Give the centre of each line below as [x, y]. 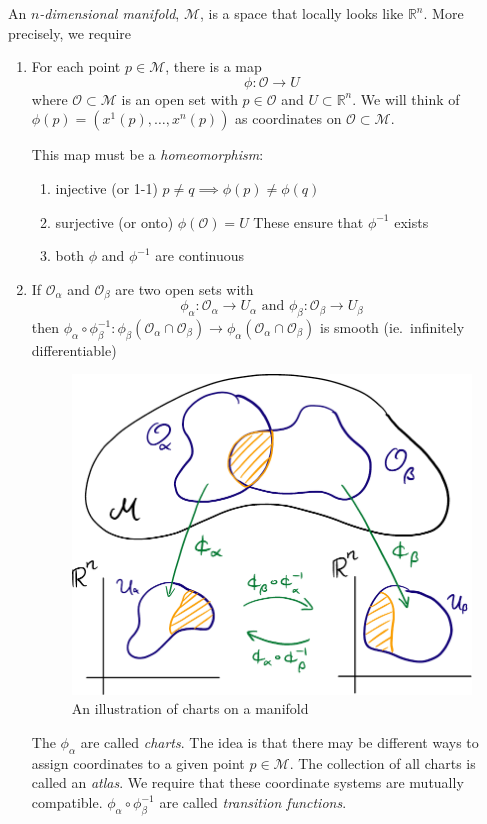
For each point [76, 66]
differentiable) [74, 349]
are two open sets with [184, 288]
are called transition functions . [253, 802]
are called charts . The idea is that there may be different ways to [279, 742]
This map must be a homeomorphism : [147, 154]
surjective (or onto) [114, 221]
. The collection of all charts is [382, 762]
